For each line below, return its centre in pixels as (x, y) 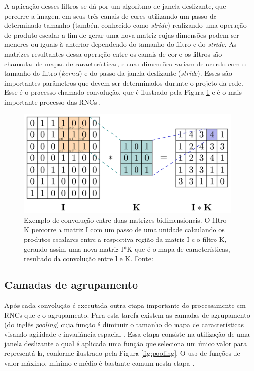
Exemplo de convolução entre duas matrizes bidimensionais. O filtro (125, 220)
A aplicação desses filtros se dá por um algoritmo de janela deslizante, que (115, 6)
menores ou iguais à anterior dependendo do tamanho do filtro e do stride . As (120, 44)
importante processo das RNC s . (53, 101)
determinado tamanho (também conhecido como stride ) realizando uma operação (126, 25)
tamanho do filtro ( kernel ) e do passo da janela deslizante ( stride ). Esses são (118, 73)
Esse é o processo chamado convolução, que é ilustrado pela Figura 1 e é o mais (123, 92)
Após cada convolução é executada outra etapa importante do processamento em (125, 305)
